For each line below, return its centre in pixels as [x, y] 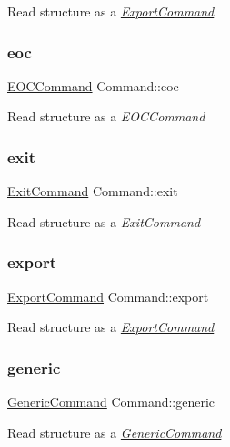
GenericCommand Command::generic [111, 402]
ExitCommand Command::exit [93, 191]
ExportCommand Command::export [108, 296]
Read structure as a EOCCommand [106, 116]
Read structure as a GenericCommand [115, 432]
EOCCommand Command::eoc [93, 85]
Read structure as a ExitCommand [104, 221]
